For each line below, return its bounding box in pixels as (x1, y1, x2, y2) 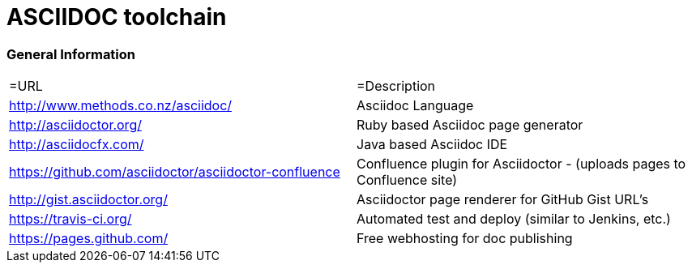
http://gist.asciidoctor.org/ (9, 191, 168, 208)
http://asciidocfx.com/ (9, 136, 144, 153)
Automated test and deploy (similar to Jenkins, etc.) (357, 211, 671, 228)
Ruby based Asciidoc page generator (357, 117, 583, 134)
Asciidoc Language (357, 97, 474, 114)
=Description (357, 78, 436, 95)
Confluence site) (357, 172, 458, 189)
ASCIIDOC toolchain (6, 3, 227, 31)
